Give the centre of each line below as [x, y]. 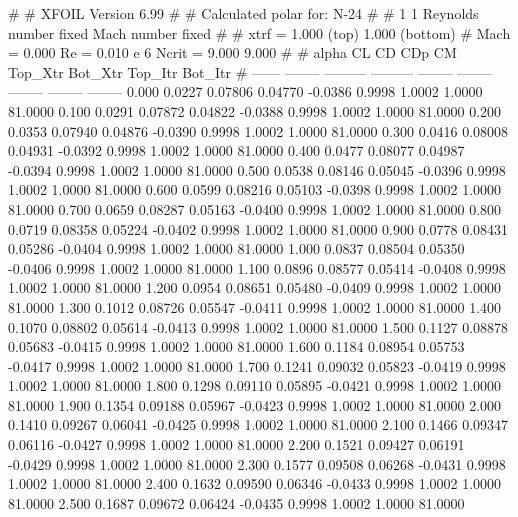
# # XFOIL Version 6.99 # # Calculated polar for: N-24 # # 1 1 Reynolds [243, 13]
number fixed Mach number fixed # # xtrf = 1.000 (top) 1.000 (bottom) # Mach [259, 32]
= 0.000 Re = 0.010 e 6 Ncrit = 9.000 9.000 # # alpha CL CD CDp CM [232, 52]
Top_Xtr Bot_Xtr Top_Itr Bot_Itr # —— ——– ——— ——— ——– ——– [250, 71]
